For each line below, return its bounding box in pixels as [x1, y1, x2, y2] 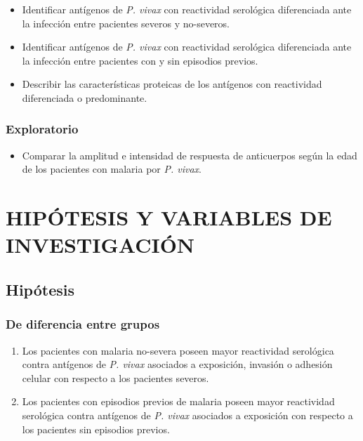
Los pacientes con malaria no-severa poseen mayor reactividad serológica [22, 343, 334, 357]
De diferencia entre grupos [6, 315, 160, 333]
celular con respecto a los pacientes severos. [22, 370, 209, 385]
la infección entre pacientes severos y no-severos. [22, 15, 230, 30]
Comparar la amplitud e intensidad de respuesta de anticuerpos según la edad [22, 147, 357, 162]
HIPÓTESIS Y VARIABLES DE [6, 203, 332, 232]
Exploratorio [6, 120, 79, 138]
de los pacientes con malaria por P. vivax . [22, 162, 202, 176]
